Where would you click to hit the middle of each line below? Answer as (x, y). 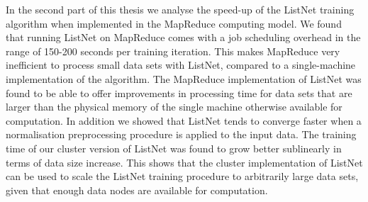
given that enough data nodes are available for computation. (137, 190)
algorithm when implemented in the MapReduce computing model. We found (174, 23)
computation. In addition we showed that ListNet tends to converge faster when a (184, 120)
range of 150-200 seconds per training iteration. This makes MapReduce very (173, 51)
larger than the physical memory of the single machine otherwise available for (174, 107)
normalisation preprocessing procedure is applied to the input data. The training (181, 134)
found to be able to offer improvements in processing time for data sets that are (179, 92)
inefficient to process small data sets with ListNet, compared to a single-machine (181, 65)
